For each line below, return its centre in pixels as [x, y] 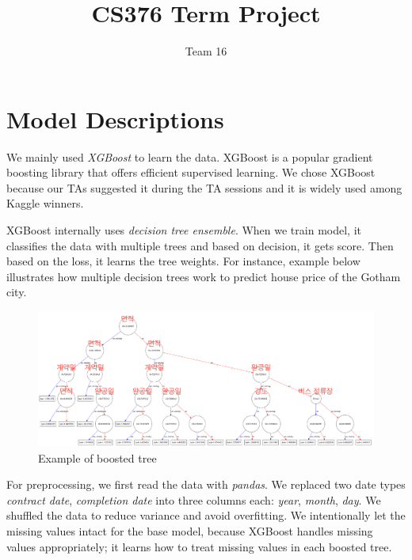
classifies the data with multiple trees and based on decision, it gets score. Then [200, 245]
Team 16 [206, 51]
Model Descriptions [115, 118]
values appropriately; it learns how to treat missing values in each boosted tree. [199, 546]
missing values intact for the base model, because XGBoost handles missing [190, 530]
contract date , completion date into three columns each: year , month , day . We [194, 499]
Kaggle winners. [45, 203]
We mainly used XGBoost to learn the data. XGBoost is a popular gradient [190, 156]
